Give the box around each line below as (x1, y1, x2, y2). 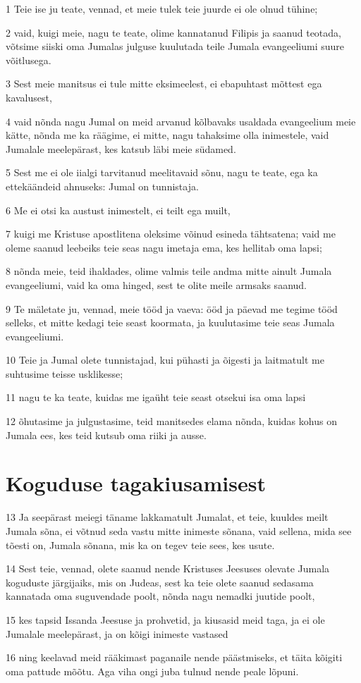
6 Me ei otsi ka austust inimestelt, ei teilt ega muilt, (6, 202, 231, 217)
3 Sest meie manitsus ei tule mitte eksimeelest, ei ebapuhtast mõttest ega (6, 76, 322, 91)
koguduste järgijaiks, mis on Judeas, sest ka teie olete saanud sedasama (6, 574, 314, 589)
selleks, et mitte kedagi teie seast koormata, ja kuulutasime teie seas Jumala (6, 315, 335, 330)
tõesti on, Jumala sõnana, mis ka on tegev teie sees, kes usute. (6, 537, 275, 552)
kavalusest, (6, 90, 52, 104)
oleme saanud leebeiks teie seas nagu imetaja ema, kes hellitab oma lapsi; (6, 240, 322, 254)
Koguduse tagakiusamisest (6, 469, 266, 498)
